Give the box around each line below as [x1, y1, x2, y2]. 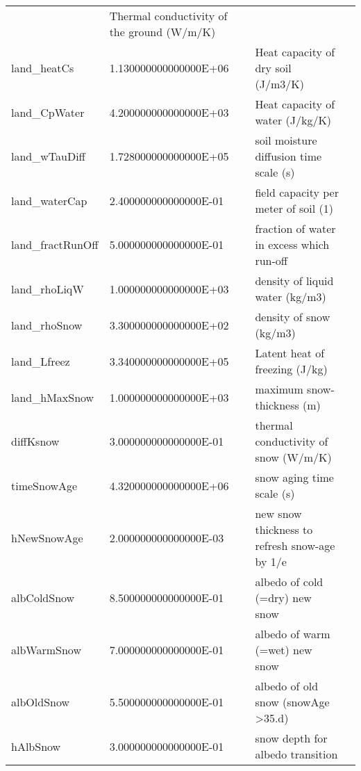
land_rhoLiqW [11, 280, 84, 297]
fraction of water [255, 220, 336, 236]
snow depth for [255, 730, 328, 746]
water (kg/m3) [255, 289, 326, 305]
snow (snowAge [255, 694, 330, 710]
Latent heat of [255, 345, 325, 361]
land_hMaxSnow [11, 389, 94, 405]
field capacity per [255, 184, 339, 200]
